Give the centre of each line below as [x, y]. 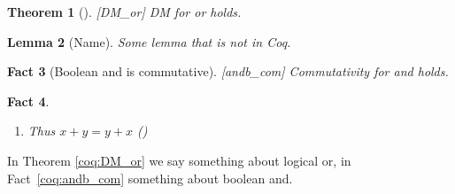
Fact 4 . [28, 101]
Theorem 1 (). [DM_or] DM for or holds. [124, 12]
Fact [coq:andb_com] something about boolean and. [150, 178]
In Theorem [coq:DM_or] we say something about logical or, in [179, 160]
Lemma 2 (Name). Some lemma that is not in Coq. [149, 41]
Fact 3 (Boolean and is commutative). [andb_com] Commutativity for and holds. [228, 71]
